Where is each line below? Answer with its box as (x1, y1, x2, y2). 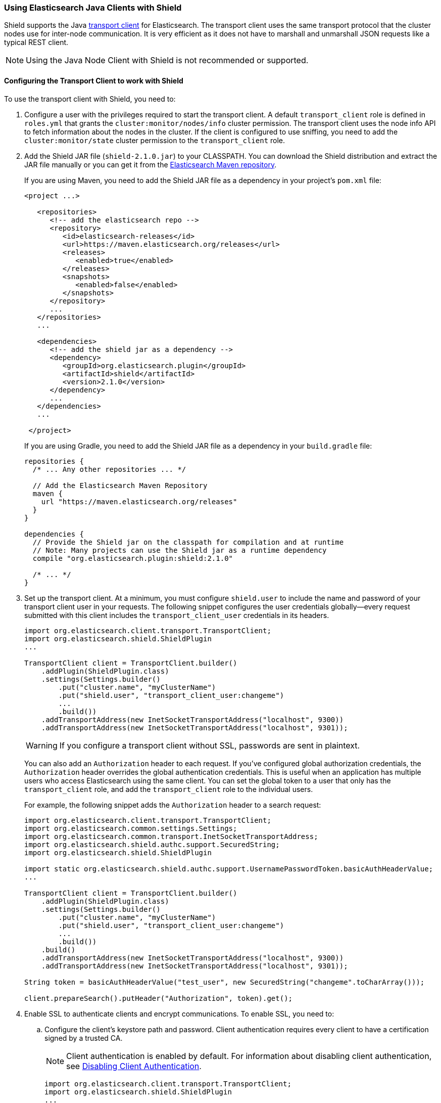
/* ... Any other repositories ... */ (32, 465, 186, 473)
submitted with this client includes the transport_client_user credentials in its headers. (24, 610, 329, 620)
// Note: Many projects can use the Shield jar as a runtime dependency (32, 546, 327, 554)
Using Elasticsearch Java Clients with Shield (4, 3, 182, 13)
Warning (26, 740, 58, 751)
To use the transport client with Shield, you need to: (4, 94, 176, 103)
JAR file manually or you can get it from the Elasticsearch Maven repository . (24, 160, 277, 169)
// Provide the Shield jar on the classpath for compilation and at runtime (32, 538, 344, 546)
